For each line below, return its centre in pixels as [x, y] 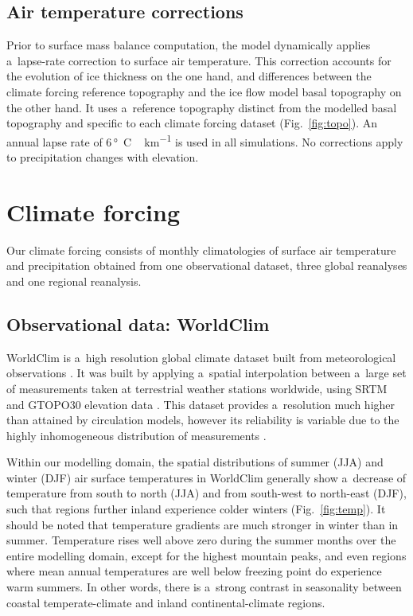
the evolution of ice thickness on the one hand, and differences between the [189, 76]
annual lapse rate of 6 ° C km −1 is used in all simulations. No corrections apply [205, 140]
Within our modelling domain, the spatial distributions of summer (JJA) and [195, 462]
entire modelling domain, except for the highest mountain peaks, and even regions [206, 555]
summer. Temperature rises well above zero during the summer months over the [201, 540]
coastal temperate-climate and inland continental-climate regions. [166, 602]
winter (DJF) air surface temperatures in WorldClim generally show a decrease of [206, 477]
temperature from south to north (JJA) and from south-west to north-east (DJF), [206, 493]
